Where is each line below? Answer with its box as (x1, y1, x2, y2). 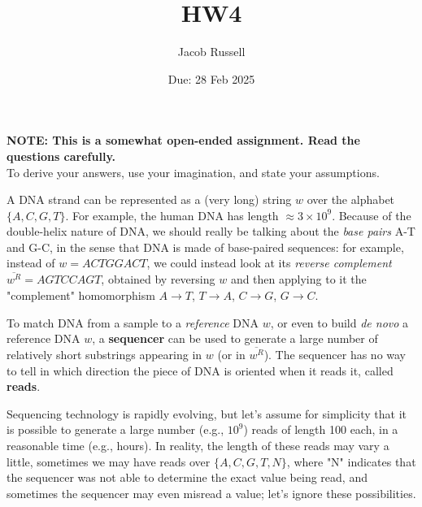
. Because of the (332, 206, 411, 223)
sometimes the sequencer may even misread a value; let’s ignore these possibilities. (7, 484, 416, 501)
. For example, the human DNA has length (65, 206, 279, 223)
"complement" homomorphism (7, 286, 155, 303)
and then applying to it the (230, 271, 367, 288)
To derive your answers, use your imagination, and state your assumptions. (7, 163, 380, 180)
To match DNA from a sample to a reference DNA (7, 314, 259, 331)
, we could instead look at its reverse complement (146, 254, 392, 271)
